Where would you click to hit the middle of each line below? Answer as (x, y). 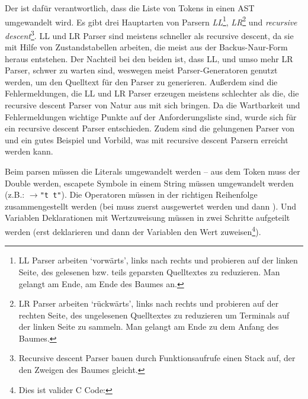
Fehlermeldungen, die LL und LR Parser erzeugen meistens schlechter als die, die (152, 93)
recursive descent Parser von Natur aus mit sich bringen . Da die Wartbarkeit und (153, 105)
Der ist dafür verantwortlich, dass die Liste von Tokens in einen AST (130, 8)
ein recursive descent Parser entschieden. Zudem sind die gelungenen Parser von (150, 128)
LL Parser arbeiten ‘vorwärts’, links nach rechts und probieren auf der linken (158, 260)
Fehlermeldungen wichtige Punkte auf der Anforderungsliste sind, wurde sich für (151, 116)
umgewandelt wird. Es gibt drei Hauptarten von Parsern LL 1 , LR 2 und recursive (151, 21)
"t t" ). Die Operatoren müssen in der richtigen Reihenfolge (149, 194)
